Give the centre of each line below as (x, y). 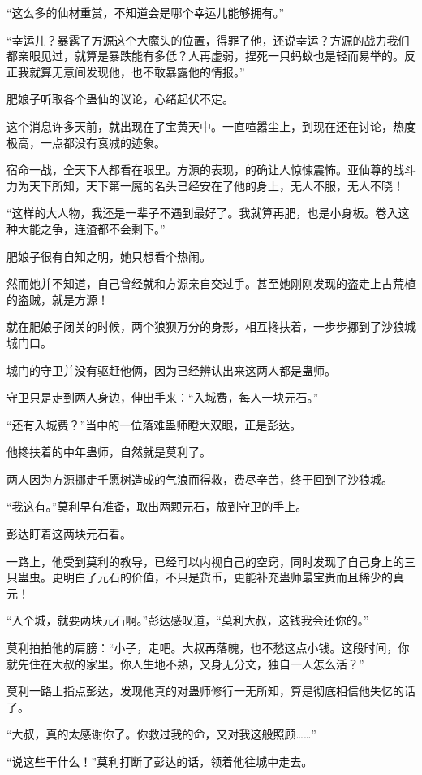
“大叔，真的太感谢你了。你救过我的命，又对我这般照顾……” (161, 734)
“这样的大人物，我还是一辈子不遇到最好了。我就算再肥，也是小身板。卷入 (202, 213)
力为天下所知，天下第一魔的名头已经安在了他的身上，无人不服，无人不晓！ (205, 185)
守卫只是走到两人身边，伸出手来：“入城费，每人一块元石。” (163, 397)
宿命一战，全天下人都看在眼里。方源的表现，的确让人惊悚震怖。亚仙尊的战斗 (211, 170)
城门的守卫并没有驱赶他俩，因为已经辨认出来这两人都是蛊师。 (171, 370)
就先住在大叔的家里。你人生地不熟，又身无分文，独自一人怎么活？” (185, 663)
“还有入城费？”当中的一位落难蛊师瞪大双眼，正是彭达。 (154, 424)
